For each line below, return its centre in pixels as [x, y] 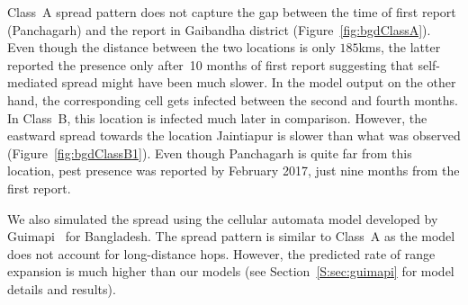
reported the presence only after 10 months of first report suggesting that [211, 64]
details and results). [62, 288]
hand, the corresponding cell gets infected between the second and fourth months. [233, 99]
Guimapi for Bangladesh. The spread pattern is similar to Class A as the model [231, 236]
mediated [32, 82]
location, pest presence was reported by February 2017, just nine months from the [234, 170]
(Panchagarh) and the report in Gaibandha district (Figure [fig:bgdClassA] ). [219, 29]
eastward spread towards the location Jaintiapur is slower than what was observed [234, 135]
